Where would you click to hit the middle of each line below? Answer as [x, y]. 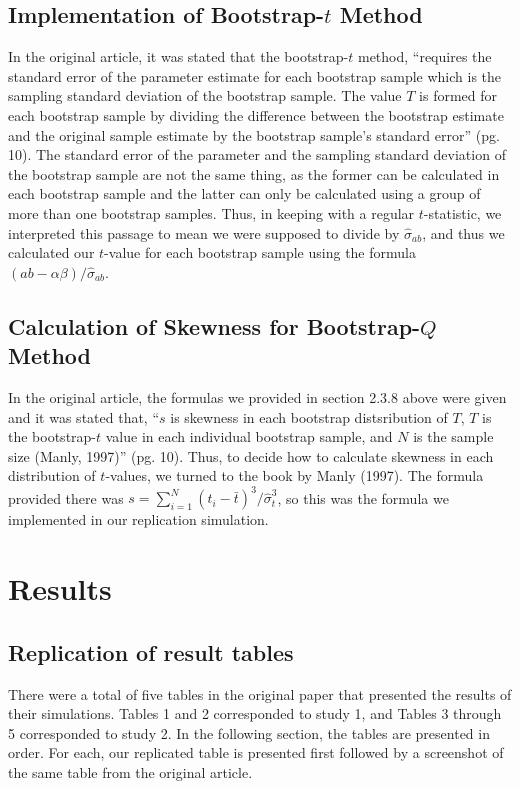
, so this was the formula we [363, 497]
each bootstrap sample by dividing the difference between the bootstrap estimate [256, 114]
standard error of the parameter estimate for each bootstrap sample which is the [255, 75]
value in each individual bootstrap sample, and [249, 436]
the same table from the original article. [130, 771]
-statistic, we [462, 212]
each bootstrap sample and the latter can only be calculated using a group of [244, 193]
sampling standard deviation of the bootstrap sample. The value [205, 95]
